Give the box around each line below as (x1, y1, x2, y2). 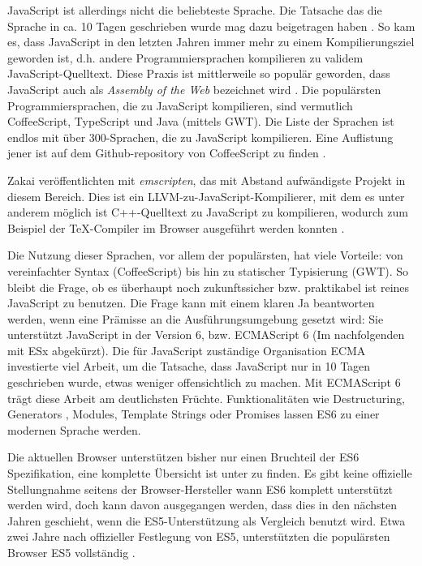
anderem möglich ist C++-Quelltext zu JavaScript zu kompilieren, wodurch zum (7, 204, 408, 221)
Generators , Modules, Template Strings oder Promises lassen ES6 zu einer (7, 405, 380, 422)
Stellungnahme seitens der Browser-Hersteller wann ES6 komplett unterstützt (7, 480, 394, 497)
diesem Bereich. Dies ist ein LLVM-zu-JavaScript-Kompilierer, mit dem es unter (7, 187, 405, 204)
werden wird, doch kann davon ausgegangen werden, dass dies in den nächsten (7, 496, 398, 513)
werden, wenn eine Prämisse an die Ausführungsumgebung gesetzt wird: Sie (7, 310, 384, 327)
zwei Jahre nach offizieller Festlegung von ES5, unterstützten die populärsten (7, 528, 390, 545)
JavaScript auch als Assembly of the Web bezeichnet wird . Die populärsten (7, 80, 381, 97)
